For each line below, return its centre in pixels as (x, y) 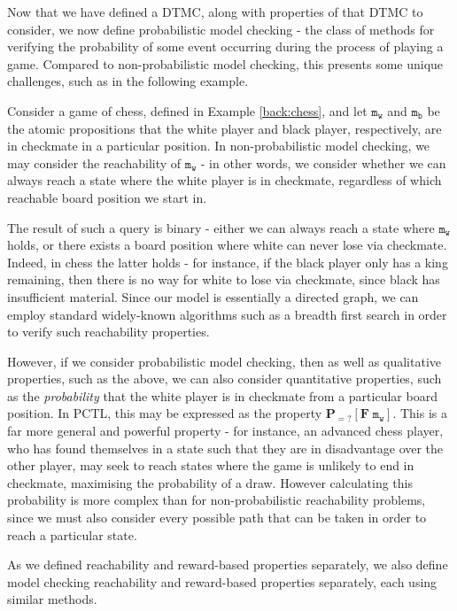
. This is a (420, 413)
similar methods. (52, 599)
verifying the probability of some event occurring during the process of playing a (225, 46)
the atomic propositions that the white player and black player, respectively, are (225, 128)
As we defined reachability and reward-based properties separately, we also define (228, 565)
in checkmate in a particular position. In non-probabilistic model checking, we (219, 146)
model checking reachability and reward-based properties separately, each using (222, 581)
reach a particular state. (72, 534)
